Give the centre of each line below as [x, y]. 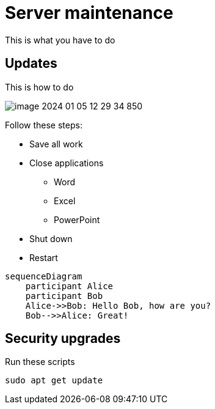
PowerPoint [77, 219]
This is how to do [39, 87]
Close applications [67, 163]
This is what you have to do [60, 40]
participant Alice [69, 286]
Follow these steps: [44, 125]
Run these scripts [40, 362]
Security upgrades [63, 339]
